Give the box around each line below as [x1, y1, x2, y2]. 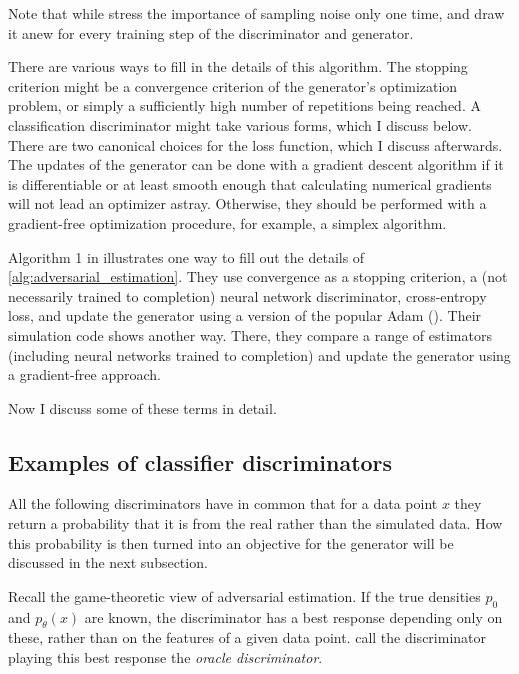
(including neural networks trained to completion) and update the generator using [8, 344, 511, 365]
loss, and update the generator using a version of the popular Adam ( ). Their [8, 305, 482, 326]
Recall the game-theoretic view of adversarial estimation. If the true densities [8, 585, 481, 606]
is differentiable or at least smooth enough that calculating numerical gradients [8, 173, 492, 194]
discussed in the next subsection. [8, 552, 208, 573]
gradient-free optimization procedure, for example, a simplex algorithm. [8, 212, 447, 233]
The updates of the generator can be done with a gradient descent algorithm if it [8, 154, 504, 175]
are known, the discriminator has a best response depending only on [84, 606, 503, 627]
